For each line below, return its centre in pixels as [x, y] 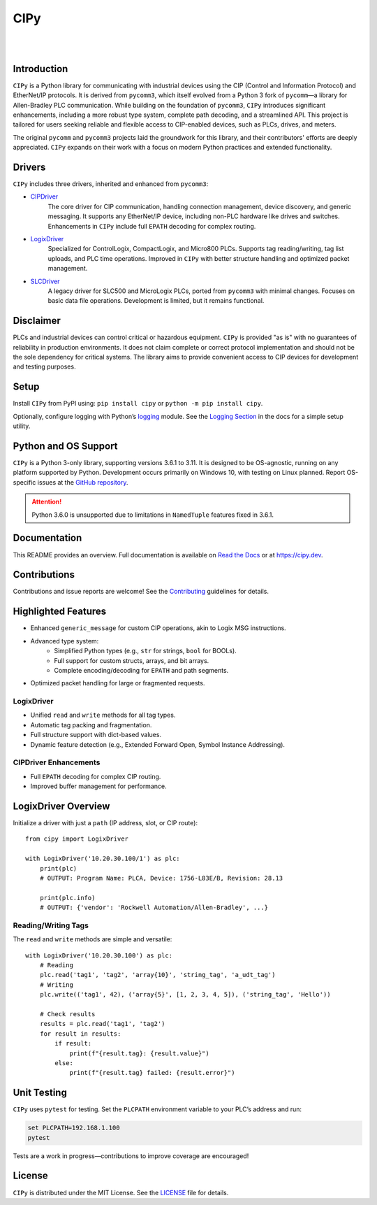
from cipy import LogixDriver [77, 839]
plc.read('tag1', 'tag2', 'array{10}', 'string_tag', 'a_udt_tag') [157, 975]
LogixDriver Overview [61, 806]
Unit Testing [40, 1093]
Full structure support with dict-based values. [96, 735]
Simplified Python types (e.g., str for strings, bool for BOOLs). [145, 651]
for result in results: [80, 1034]
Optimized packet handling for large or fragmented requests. [118, 683]
